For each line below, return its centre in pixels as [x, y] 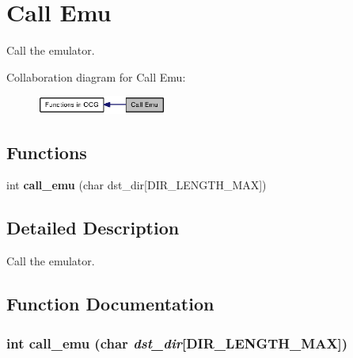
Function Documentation [110, 304]
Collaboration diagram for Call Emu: [96, 76]
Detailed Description [93, 228]
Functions [47, 152]
